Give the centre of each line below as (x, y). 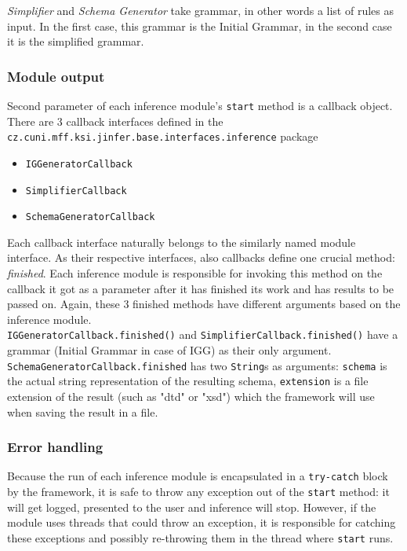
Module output (56, 76)
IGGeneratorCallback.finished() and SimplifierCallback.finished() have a (203, 334)
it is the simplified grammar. (76, 41)
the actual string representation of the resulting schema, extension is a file (188, 381)
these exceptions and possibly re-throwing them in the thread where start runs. (200, 537)
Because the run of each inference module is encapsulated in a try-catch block (198, 476)
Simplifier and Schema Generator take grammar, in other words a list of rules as (200, 10)
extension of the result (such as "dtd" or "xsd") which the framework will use (191, 396)
